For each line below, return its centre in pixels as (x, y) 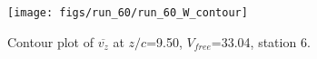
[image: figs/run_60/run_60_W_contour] (128, 13)
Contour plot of (50, 41)
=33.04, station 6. (261, 41)
